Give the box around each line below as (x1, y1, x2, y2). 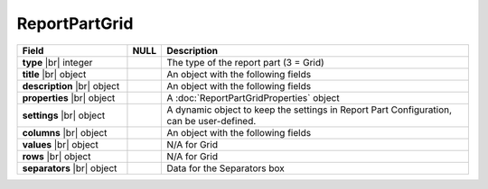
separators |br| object (22, 162, 117, 175)
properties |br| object (22, 91, 116, 103)
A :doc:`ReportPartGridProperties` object (166, 91, 340, 103)
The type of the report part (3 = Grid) (166, 56, 324, 68)
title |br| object (22, 67, 87, 80)
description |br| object (22, 79, 120, 92)
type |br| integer (22, 56, 93, 68)
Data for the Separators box (166, 162, 285, 175)
